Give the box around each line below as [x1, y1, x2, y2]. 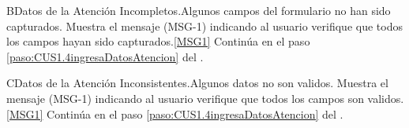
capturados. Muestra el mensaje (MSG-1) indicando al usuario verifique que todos [6, 17, 403, 34]
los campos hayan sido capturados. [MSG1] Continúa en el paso [6, 33, 310, 49]
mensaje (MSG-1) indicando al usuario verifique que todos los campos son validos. [6, 90, 404, 106]
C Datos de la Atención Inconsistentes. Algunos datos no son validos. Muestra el [6, 75, 388, 91]
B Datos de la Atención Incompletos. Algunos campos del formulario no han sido [6, 2, 391, 18]
